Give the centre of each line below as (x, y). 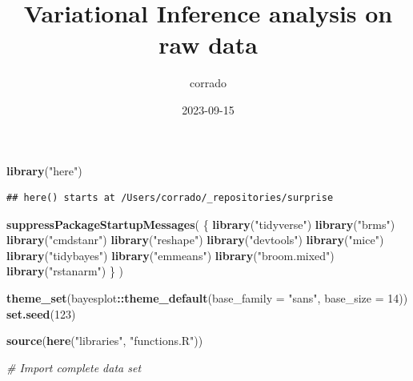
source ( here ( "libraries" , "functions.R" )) (105, 341)
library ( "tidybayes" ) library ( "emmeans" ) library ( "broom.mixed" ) (170, 255)
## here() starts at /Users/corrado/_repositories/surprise (170, 198)
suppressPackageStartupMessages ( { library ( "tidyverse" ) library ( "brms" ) (201, 224)
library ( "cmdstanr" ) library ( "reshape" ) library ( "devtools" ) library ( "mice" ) (195, 240)
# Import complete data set (74, 367)
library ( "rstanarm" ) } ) (65, 271)
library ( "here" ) (44, 170)
